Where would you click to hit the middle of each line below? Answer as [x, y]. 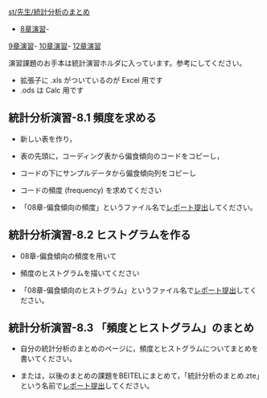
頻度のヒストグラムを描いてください [80, 273]
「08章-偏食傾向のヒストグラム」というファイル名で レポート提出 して [135, 290]
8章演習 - [35, 29]
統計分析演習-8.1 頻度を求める [82, 118]
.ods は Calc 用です [52, 90]
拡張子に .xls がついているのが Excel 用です [91, 80]
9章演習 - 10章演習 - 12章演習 [55, 46]
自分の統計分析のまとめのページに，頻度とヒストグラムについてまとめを [139, 349]
